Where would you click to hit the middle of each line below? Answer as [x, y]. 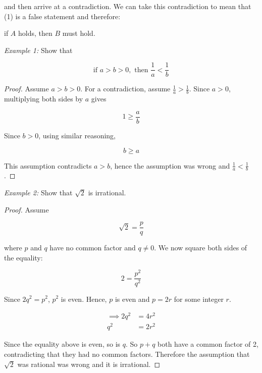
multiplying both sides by [44, 99]
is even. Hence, [84, 299]
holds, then [35, 33]
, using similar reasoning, [77, 135]
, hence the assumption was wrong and [170, 165]
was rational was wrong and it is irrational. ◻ [89, 364]
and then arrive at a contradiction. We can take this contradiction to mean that [128, 6]
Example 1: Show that [38, 50]
